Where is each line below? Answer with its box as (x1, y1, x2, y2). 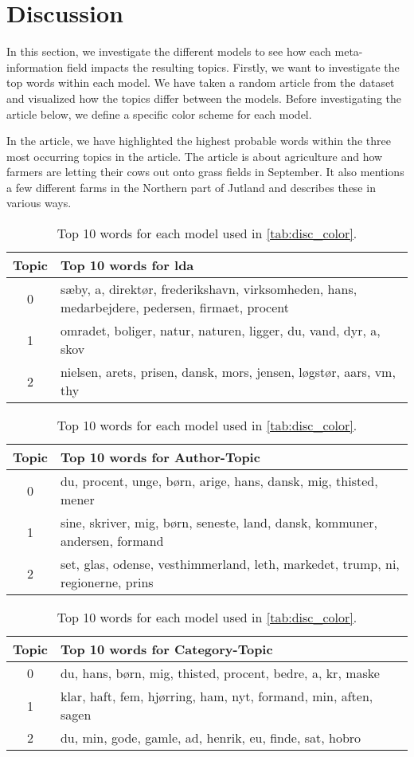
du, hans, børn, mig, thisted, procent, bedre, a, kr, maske (60, 664, 380, 683)
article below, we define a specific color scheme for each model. (6, 105, 312, 122)
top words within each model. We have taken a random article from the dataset (6, 74, 395, 91)
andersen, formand (60, 531, 164, 551)
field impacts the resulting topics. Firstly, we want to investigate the (66, 58, 400, 75)
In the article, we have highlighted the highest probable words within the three (6, 132, 391, 149)
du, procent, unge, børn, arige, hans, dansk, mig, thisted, (60, 472, 378, 491)
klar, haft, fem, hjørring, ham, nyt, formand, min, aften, (60, 687, 373, 706)
